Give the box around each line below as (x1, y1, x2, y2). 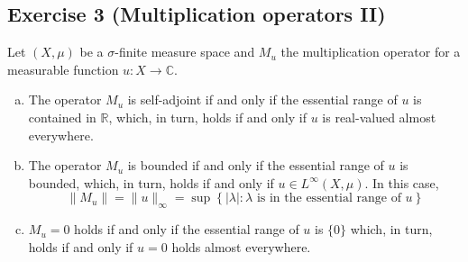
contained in (28, 107, 96, 126)
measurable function (7, 59, 119, 78)
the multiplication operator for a (280, 42, 461, 61)
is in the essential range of (256, 192, 401, 205)
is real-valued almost (322, 107, 436, 126)
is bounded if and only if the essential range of (127, 156, 384, 175)
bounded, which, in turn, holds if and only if (28, 173, 274, 192)
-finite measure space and (115, 42, 255, 61)
